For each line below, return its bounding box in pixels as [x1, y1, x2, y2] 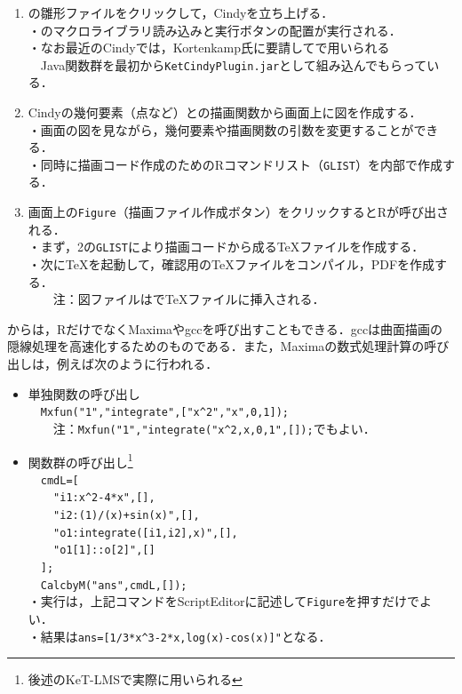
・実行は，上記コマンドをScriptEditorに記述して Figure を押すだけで [28, 592, 420, 610]
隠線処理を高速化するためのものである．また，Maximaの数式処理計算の [7, 337, 425, 355]
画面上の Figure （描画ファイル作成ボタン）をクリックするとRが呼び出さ [28, 203, 450, 221]
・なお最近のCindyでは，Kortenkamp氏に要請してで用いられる [28, 38, 390, 57]
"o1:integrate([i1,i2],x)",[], [53, 526, 238, 539]
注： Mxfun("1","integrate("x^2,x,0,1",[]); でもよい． [52, 419, 376, 437]
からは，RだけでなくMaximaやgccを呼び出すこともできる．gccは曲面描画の [7, 319, 443, 338]
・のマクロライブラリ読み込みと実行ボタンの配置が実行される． [28, 20, 402, 39]
